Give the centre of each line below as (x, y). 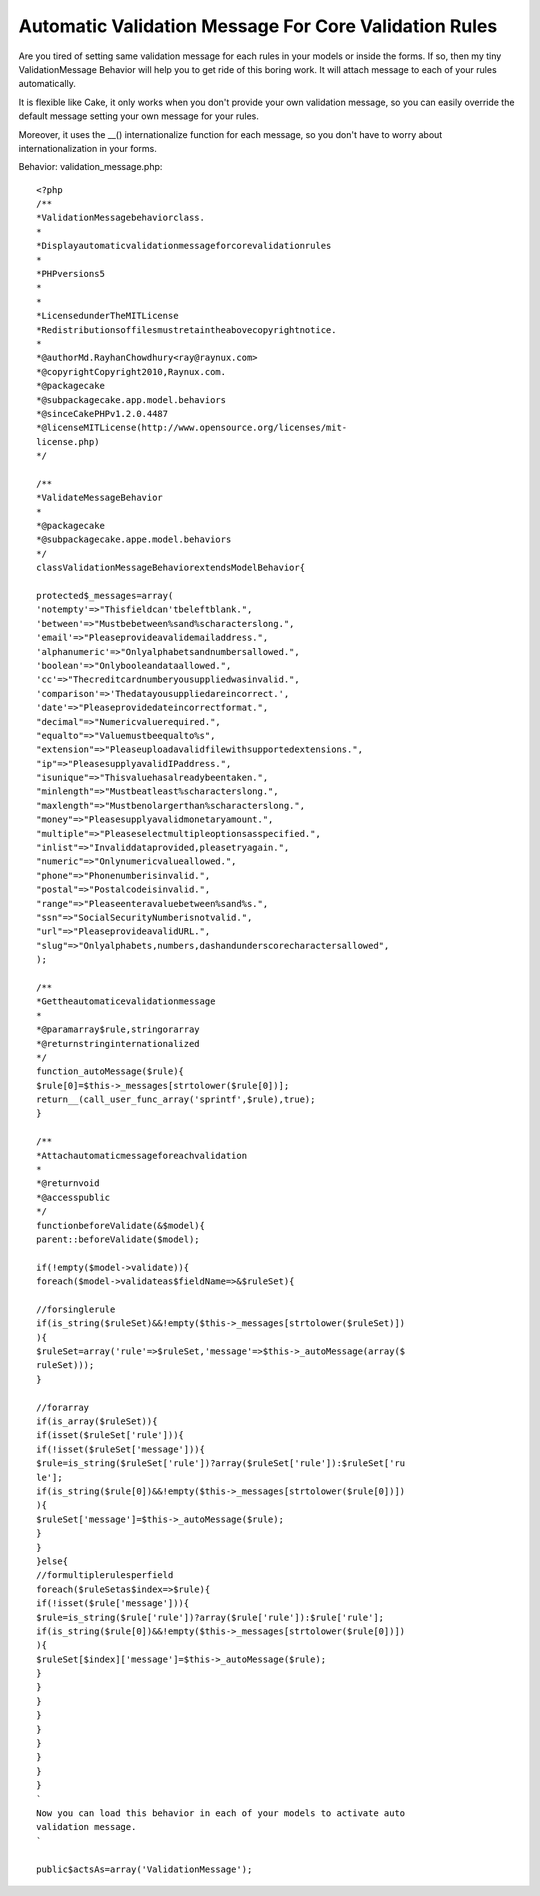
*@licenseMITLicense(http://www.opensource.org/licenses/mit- (192, 428)
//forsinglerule (76, 1309)
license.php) (68, 441)
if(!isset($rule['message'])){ (113, 1603)
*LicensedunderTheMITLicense (107, 316)
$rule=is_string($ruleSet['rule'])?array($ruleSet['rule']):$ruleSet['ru (221, 1463)
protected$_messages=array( (105, 595)
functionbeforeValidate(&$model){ (120, 1225)
